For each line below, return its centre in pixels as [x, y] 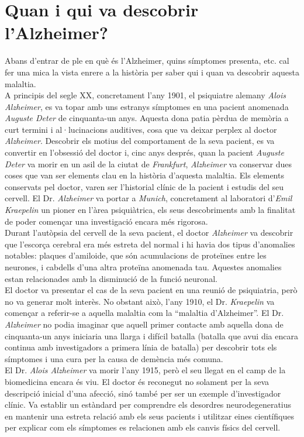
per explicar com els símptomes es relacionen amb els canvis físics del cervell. [143, 427]
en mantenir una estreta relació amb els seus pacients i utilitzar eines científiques [149, 416]
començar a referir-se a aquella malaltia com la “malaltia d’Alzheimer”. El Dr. [144, 313]
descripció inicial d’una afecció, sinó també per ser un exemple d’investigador [143, 393]
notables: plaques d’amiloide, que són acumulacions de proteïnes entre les [136, 255]
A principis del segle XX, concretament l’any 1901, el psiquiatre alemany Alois [145, 95]
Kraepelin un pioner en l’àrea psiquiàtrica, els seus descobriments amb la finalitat [150, 210]
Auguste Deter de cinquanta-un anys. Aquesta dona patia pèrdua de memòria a [147, 118]
